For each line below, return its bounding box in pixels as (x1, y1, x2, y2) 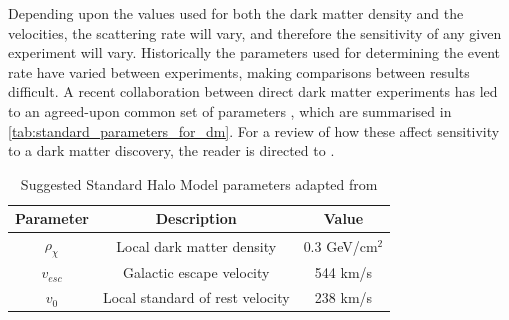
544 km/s (314, 262, 373, 283)
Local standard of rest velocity (102, 287, 290, 308)
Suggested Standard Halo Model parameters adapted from (20, 173, 378, 194)
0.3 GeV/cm (303, 235, 378, 256)
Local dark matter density (116, 235, 277, 256)
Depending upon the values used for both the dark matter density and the (8, 3, 464, 23)
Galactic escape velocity (123, 262, 270, 283)
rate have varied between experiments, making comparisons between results (8, 61, 470, 82)
